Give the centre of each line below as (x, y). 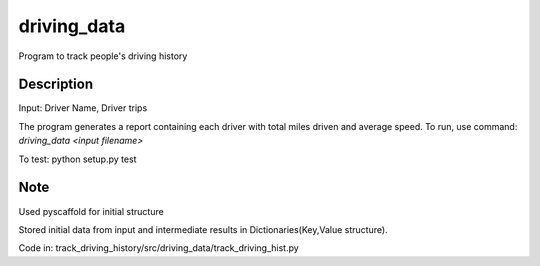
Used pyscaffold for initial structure (91, 211)
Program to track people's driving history (103, 56)
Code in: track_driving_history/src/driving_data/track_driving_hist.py (158, 248)
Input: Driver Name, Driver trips (83, 108)
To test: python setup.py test (77, 159)
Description (56, 84)
